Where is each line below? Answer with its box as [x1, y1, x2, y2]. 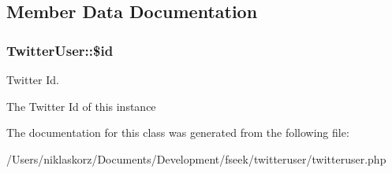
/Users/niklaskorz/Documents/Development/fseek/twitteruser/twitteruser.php [6, 150, 386, 167]
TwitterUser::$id [6, 40, 114, 60]
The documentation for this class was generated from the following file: [6, 124, 349, 141]
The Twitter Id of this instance [6, 98, 156, 114]
